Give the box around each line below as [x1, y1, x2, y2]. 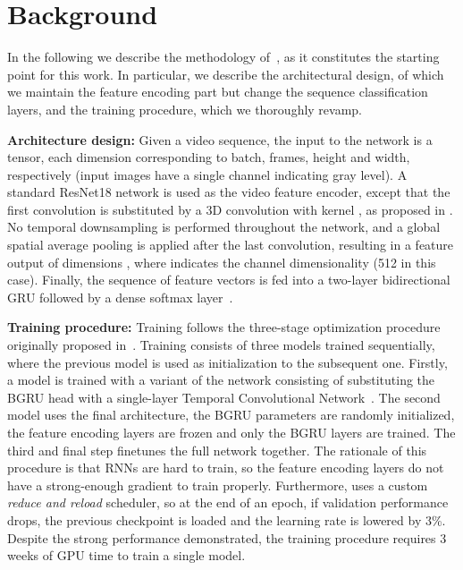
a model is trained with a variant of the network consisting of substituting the [7, 370, 435, 389]
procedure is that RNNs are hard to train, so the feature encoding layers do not [7, 458, 444, 477]
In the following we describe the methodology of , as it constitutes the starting [7, 47, 440, 66]
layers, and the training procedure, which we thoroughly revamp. [7, 99, 363, 118]
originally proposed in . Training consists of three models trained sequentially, [7, 336, 435, 354]
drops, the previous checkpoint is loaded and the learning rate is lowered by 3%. [7, 510, 446, 529]
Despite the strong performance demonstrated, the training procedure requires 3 [7, 528, 447, 547]
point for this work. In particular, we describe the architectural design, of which [7, 64, 444, 83]
